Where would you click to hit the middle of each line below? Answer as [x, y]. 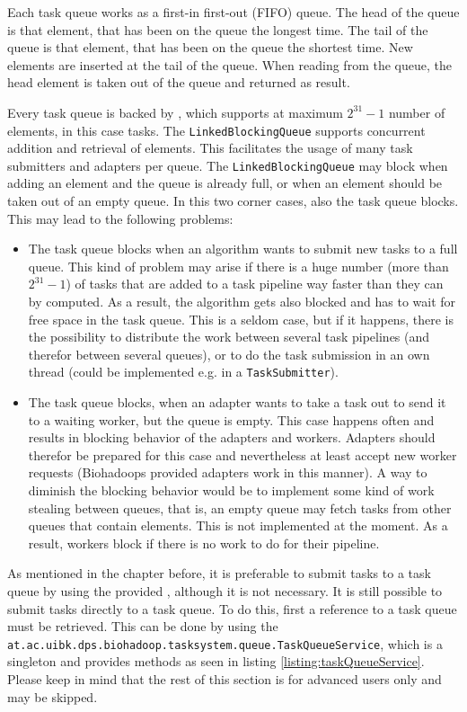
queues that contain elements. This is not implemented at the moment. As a [238, 525]
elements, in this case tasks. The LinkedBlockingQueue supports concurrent [216, 130]
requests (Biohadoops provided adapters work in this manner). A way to [228, 472]
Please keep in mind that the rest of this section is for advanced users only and [225, 679]
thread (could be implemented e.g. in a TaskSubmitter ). [183, 372]
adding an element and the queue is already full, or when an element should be [225, 183]
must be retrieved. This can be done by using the [143, 626]
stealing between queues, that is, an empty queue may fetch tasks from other [240, 507]
